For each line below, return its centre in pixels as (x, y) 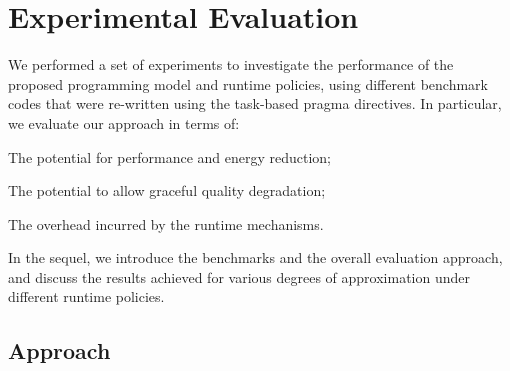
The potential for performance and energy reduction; (170, 156)
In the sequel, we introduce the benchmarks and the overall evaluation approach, (255, 257)
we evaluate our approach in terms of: (124, 122)
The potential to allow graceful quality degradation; (167, 190)
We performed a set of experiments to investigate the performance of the (231, 64)
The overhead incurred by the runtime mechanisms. (166, 223)
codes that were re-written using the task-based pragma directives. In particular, (255, 103)
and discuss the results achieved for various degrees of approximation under (239, 276)
